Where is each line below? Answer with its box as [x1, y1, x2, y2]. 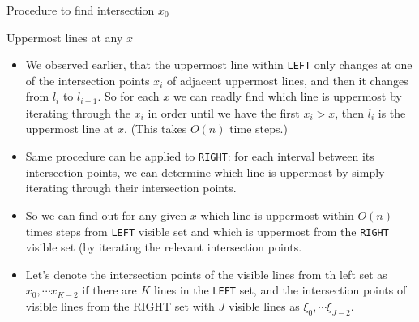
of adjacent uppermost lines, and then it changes [166, 71, 408, 88]
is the [378, 104, 406, 121]
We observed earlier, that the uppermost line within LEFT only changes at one [25, 56, 413, 73]
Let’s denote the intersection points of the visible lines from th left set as [25, 265, 387, 282]
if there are [82, 281, 137, 298]
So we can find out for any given [25, 206, 187, 223]
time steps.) [229, 120, 288, 137]
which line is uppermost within [200, 206, 354, 223]
